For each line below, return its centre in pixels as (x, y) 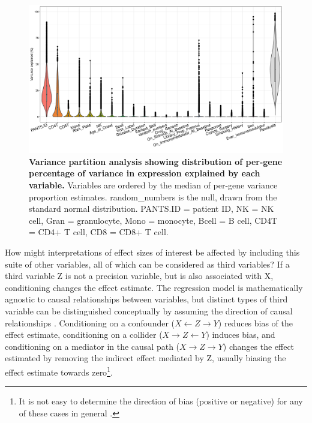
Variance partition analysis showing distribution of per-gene (156, 161)
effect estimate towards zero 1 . (59, 371)
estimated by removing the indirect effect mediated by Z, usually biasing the (145, 358)
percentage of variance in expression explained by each (145, 173)
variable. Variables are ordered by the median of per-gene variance (153, 184)
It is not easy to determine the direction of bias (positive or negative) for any (161, 401)
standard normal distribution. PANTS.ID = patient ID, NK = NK (151, 208)
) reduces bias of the (256, 322)
